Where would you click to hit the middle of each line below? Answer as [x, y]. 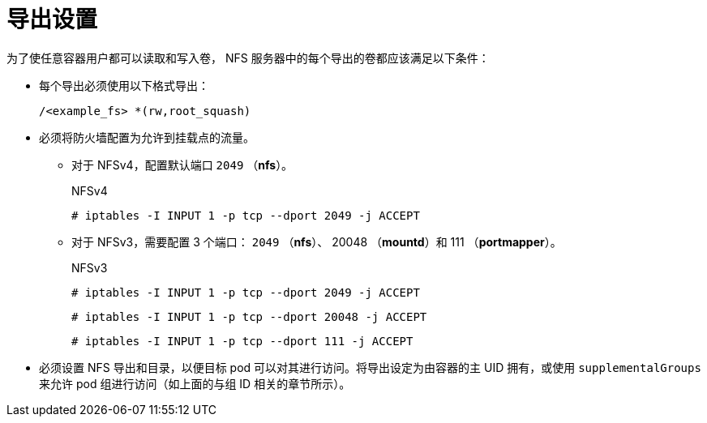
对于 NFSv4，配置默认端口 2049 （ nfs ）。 [182, 164]
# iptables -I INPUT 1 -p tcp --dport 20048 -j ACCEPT [249, 316]
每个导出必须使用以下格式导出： [124, 85]
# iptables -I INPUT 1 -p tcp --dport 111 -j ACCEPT [242, 341]
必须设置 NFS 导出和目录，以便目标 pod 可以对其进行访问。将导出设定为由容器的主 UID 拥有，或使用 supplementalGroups [370, 367]
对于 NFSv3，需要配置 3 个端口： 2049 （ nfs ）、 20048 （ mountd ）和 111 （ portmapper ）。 [317, 241]
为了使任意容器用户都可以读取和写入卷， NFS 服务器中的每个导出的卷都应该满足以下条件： [248, 58]
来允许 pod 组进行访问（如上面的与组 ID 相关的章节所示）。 [195, 383]
